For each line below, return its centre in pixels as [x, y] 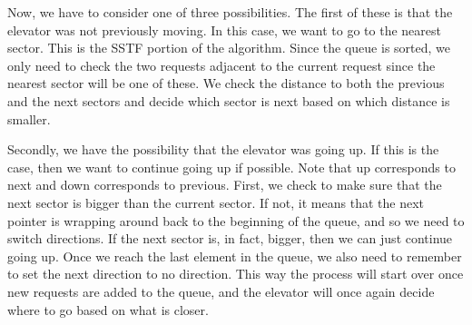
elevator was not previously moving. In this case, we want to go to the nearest [224, 30]
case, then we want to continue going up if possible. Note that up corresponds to [231, 167]
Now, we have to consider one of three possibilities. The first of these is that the [230, 12]
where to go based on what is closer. [108, 309]
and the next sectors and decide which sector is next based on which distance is [229, 100]
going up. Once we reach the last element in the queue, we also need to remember [235, 256]
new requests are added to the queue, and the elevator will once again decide [221, 291]
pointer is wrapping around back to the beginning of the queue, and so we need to [236, 220]
